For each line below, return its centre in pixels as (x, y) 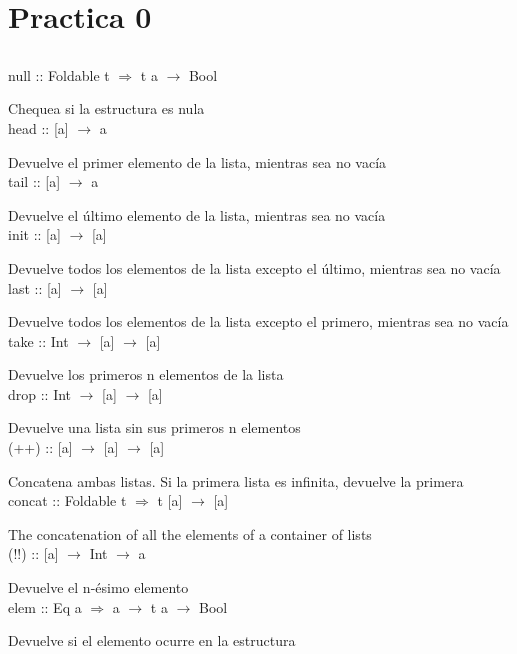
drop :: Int (40, 393)
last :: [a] (35, 287)
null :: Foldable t (59, 74)
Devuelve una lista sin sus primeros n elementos (154, 427)
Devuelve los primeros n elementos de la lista (146, 374)
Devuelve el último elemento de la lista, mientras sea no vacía (197, 214)
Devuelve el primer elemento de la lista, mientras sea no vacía (197, 161)
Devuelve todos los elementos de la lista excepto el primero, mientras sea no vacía (258, 321)
